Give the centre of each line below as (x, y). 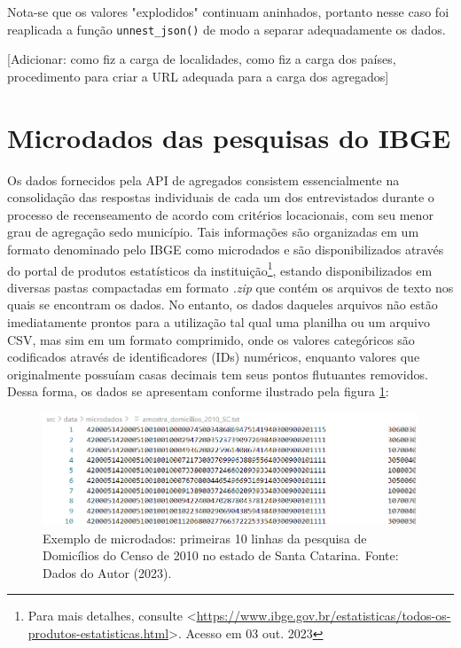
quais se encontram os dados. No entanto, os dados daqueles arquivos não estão (223, 304)
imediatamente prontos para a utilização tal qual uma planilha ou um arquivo (219, 321)
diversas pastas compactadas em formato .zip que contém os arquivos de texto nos (230, 287)
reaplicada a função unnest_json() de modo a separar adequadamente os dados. (227, 29)
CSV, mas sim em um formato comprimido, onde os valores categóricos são (211, 339)
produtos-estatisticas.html (98, 633)
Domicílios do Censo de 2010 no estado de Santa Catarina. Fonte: (221, 555)
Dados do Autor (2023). (107, 572)
